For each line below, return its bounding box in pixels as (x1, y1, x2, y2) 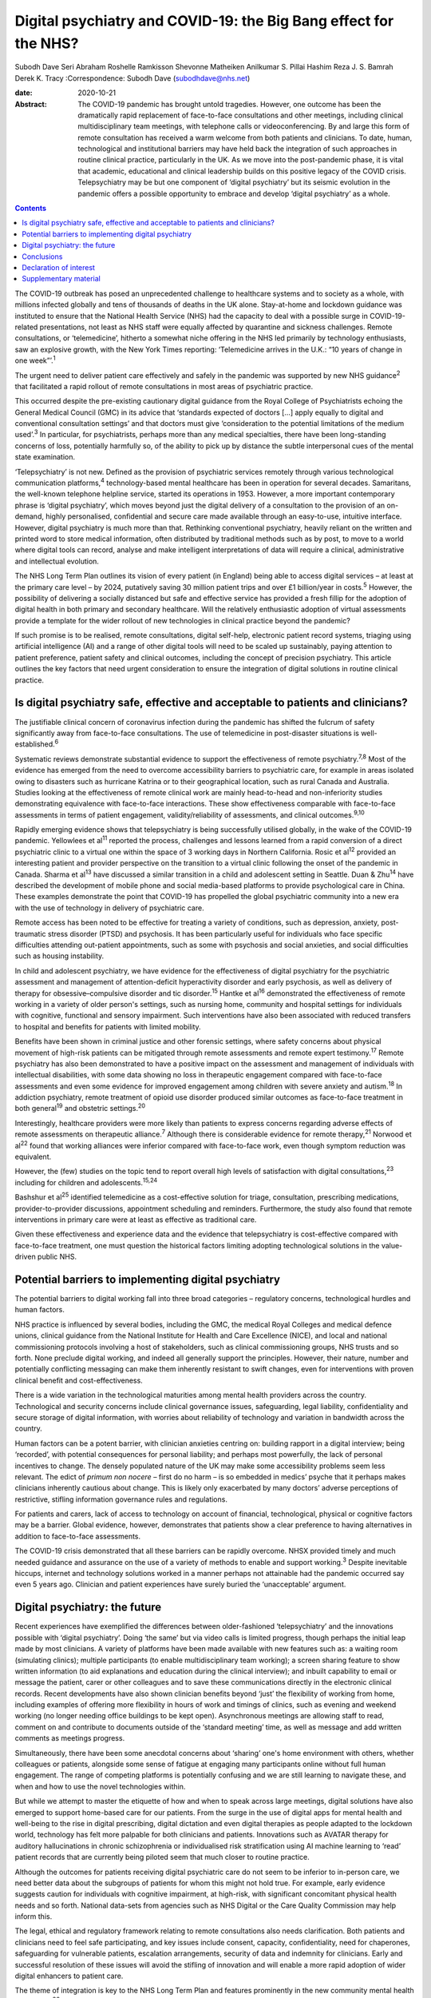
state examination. (14, 452, 76, 462)
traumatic (14, 929, 47, 938)
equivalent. (14, 1152, 52, 1162)
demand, (14, 511, 44, 521)
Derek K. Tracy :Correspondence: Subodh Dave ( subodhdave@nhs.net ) (14, 73, 251, 83)
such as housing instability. (14, 951, 105, 961)
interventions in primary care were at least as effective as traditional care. (14, 1215, 257, 1224)
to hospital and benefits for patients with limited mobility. (14, 1021, 201, 1031)
